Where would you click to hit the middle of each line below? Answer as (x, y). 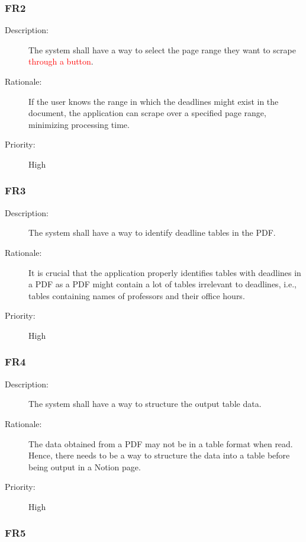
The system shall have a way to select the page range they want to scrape (162, 49)
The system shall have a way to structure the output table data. (145, 404)
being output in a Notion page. (85, 466)
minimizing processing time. (79, 124)
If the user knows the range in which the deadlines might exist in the (154, 101)
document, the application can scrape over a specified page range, (147, 113)
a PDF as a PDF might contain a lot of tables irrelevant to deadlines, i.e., (162, 284)
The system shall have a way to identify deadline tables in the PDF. (152, 232)
